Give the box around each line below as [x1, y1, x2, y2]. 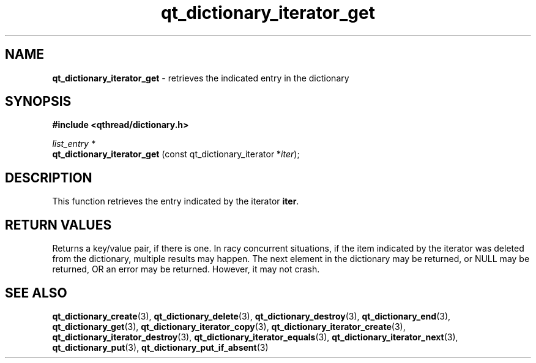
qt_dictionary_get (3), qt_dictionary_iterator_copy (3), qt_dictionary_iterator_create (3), [52, 321, 406, 332]
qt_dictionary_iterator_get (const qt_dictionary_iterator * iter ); [52, 149, 300, 160]
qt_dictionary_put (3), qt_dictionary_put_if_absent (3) [52, 342, 269, 353]
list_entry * [52, 138, 95, 149]
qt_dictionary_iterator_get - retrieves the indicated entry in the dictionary [52, 72, 349, 83]
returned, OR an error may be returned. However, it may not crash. [52, 264, 320, 275]
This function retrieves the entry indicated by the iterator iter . [52, 196, 299, 207]
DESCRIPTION [5, 170, 92, 185]
